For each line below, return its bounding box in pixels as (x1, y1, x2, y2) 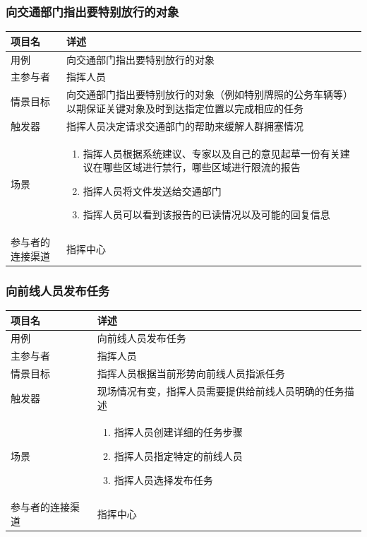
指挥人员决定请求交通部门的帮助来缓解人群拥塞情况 (66, 118, 303, 133)
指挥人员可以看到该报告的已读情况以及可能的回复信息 (83, 207, 330, 222)
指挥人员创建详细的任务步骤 (114, 425, 243, 439)
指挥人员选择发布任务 (114, 472, 213, 487)
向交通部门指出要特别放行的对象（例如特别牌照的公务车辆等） (66, 87, 353, 102)
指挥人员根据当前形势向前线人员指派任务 (97, 366, 285, 381)
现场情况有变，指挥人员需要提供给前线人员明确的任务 (97, 383, 344, 398)
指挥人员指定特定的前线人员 (114, 448, 243, 463)
